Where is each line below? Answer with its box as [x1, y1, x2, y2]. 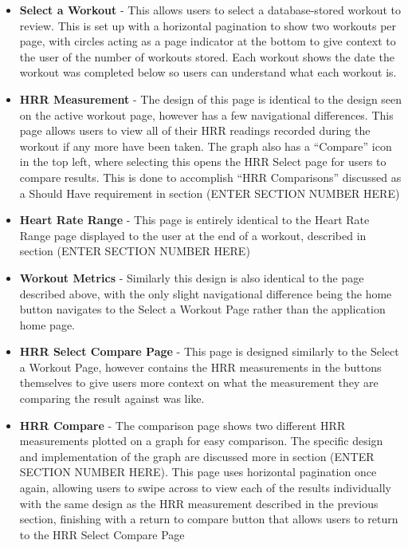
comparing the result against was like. [19, 390, 205, 407]
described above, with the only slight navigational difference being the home [19, 285, 392, 302]
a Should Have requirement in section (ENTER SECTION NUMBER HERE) [19, 184, 400, 201]
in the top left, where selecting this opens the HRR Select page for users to [19, 153, 386, 170]
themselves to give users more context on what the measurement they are [19, 374, 379, 391]
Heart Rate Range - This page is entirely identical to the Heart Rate [19, 211, 370, 228]
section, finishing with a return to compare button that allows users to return [19, 511, 398, 527]
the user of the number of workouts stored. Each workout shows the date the [19, 48, 394, 65]
